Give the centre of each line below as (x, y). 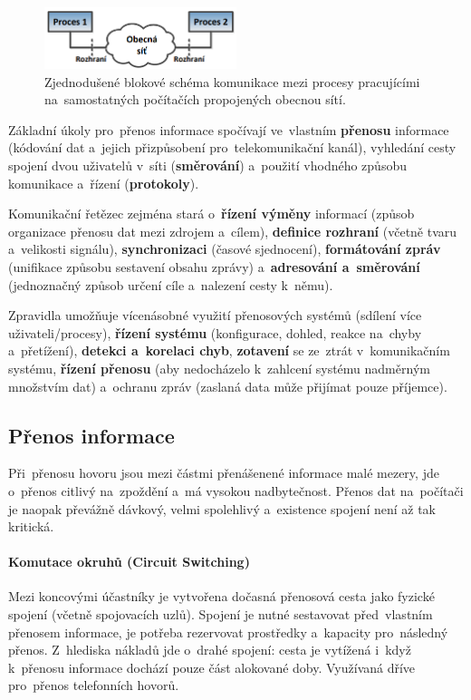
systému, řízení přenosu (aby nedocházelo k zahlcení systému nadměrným (219, 368)
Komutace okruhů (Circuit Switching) (129, 562)
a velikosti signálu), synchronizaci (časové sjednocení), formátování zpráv (225, 249)
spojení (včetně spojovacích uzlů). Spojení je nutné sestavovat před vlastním (221, 614)
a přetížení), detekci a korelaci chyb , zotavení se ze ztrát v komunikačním (229, 350)
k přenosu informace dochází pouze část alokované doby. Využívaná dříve (212, 667)
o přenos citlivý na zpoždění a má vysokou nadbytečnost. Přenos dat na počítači (236, 490)
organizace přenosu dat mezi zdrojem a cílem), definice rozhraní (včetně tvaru (233, 231)
